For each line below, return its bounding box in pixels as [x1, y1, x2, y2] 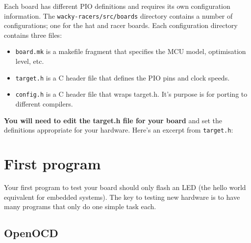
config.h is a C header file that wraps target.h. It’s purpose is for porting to [15, 89, 248, 99]
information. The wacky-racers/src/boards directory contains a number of [4, 10, 233, 21]
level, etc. [15, 56, 44, 66]
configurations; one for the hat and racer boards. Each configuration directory [4, 20, 238, 30]
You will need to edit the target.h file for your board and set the [4, 115, 222, 125]
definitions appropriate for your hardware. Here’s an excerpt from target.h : [4, 125, 233, 135]
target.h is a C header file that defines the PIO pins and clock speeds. [15, 72, 230, 82]
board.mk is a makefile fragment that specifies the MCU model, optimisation [15, 46, 246, 56]
